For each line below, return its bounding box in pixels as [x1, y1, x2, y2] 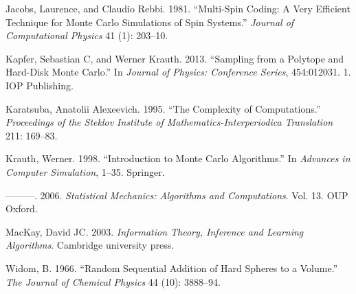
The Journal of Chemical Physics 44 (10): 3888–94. [5, 274, 221, 289]
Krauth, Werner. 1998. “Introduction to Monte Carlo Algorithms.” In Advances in [5, 151, 351, 166]
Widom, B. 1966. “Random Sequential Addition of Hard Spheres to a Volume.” [5, 260, 338, 275]
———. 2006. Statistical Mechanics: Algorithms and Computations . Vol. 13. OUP [5, 188, 348, 202]
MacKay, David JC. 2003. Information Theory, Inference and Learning [5, 224, 304, 238]
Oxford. [5, 201, 38, 216]
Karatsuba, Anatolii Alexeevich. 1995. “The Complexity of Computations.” [5, 101, 321, 115]
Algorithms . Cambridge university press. [5, 238, 175, 252]
